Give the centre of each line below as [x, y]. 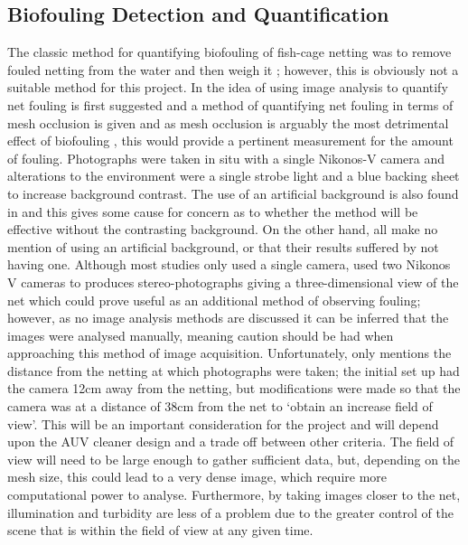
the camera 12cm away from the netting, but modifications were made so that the [234, 388]
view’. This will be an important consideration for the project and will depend [223, 423]
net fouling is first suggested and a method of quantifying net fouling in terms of [230, 104]
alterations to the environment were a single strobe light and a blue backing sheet [234, 176]
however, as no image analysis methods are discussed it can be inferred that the [228, 318]
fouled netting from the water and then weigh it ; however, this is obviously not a [233, 69]
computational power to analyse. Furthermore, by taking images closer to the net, [234, 495]
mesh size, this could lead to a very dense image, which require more [197, 477]
